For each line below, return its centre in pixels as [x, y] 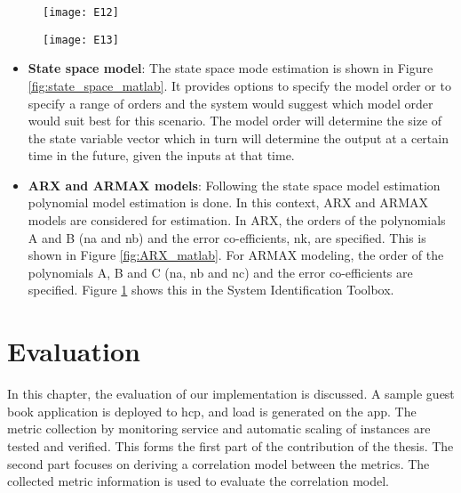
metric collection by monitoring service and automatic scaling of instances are [219, 428]
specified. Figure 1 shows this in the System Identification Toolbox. [211, 290]
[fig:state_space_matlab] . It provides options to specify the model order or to [239, 85]
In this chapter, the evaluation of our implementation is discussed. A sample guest [231, 394]
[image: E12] [81, 12]
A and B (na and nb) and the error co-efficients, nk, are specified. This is [227, 237]
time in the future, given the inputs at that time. [161, 155]
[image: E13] [81, 40]
